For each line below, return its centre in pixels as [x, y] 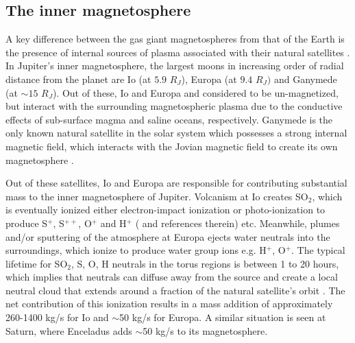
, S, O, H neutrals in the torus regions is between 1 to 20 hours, [205, 263]
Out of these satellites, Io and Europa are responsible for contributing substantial [176, 183]
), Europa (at [209, 79]
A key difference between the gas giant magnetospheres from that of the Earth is [175, 39]
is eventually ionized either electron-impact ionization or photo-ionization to [166, 210]
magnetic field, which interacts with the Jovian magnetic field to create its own [172, 146]
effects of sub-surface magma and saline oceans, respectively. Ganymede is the [169, 119]
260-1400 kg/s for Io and [57, 317]
